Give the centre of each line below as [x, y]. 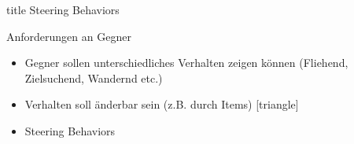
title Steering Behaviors [63, 9]
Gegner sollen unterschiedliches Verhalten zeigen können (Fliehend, [186, 63]
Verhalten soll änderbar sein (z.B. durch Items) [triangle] [162, 104]
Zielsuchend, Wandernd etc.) [94, 78]
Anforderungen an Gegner [69, 36]
